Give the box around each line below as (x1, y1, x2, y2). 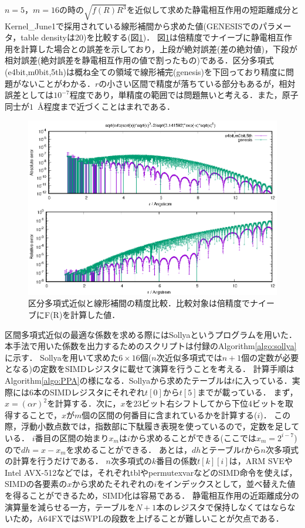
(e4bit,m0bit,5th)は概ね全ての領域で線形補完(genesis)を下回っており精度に (5, 65, 286, 77)
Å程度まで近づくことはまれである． (37, 100, 175, 112)
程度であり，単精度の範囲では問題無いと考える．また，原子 (69, 89, 299, 101)
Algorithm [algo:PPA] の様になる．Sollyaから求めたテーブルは (5, 374, 232, 386)
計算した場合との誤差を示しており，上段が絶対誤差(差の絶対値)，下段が (21, 42, 297, 55)
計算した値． (70, 309, 120, 320)
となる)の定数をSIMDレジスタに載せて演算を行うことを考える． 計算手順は (5, 363, 294, 375)
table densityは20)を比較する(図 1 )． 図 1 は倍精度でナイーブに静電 (21, 31, 268, 43)
